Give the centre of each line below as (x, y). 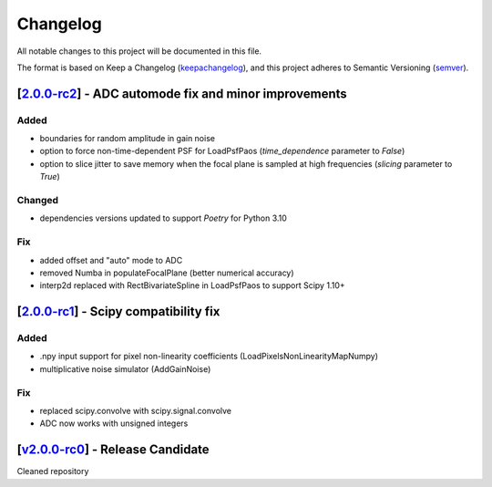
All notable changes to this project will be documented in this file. (139, 51)
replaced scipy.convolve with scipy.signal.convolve (136, 411)
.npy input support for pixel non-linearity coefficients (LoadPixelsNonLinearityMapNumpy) (209, 357)
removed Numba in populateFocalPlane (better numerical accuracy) (167, 273)
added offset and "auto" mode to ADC (111, 260)
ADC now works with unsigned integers (114, 423)
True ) (50, 177)
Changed (38, 201)
